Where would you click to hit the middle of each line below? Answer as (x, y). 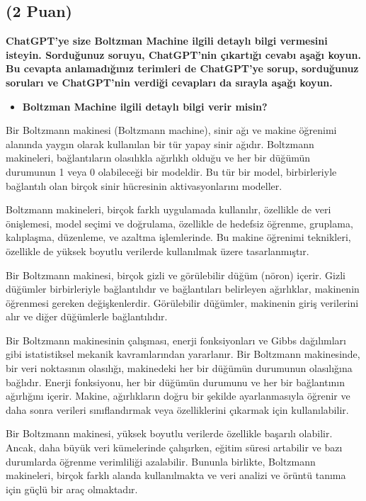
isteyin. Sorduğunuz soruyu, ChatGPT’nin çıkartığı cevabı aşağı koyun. (183, 54)
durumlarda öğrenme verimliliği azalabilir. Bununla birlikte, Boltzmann (161, 461)
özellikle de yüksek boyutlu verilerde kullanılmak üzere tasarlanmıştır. (158, 251)
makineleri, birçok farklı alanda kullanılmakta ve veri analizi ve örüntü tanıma (176, 475)
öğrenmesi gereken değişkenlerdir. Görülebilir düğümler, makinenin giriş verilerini (182, 302)
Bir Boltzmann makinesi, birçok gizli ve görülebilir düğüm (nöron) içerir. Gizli (176, 275)
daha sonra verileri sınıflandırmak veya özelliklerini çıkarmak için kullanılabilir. (177, 409)
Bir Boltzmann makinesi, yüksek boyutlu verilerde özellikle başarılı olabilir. (169, 433)
